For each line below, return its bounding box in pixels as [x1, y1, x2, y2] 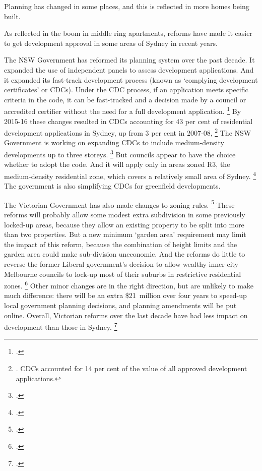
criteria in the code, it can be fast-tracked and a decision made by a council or [4, 94, 246, 104]
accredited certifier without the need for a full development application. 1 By [4, 104, 241, 116]
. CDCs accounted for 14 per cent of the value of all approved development [16, 363, 247, 373]
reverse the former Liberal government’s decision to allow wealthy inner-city [4, 258, 238, 269]
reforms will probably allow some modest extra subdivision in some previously [4, 209, 245, 219]
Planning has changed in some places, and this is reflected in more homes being [4, 1, 249, 11]
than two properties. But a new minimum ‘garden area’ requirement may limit [4, 229, 246, 240]
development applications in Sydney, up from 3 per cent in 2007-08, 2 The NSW [4, 126, 251, 138]
